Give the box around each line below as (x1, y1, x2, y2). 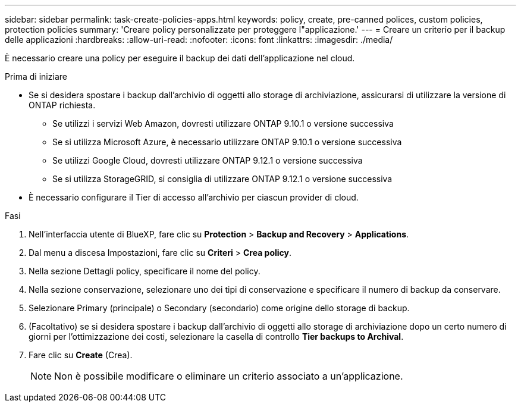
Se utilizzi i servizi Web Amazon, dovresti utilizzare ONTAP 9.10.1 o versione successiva (52, 118, 394, 129)
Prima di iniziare (5, 71, 67, 82)
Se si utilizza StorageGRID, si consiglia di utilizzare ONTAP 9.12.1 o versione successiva (52, 174, 393, 184)
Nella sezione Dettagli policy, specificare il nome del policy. (29, 266, 260, 276)
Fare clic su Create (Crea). (29, 350, 133, 360)
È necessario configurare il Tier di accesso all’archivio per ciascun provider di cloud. (29, 192, 359, 202)
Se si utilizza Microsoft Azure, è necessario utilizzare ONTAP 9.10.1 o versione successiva (52, 137, 402, 147)
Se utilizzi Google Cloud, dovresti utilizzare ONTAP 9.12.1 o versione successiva (52, 155, 363, 165)
